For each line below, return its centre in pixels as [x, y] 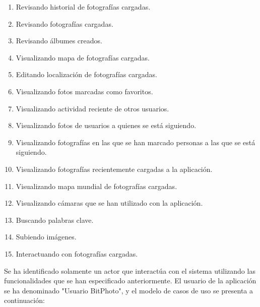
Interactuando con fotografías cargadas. [77, 253]
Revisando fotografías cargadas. [64, 23]
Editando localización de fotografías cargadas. [86, 74]
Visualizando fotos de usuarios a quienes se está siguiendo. [106, 125]
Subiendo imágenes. [46, 237]
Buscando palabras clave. [55, 220]
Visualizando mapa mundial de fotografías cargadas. [96, 186]
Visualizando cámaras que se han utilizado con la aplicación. [109, 203]
